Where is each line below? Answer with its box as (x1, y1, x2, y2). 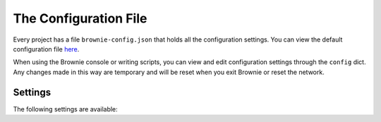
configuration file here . (13, 44, 80, 53)
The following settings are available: (13, 104, 118, 113)
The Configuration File (13, 11, 147, 26)
